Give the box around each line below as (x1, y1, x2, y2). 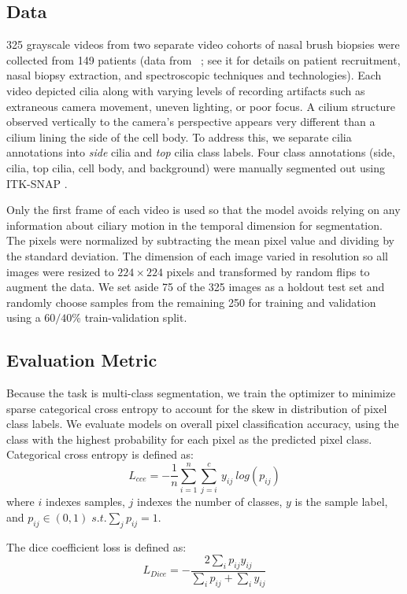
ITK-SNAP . (6, 175, 68, 191)
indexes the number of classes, (137, 493, 283, 510)
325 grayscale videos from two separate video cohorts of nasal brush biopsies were (6, 36, 400, 53)
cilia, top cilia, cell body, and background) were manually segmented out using (6, 159, 385, 175)
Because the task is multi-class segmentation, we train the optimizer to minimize (6, 385, 396, 401)
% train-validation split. (72, 309, 187, 326)
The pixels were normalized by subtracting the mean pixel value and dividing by (6, 232, 395, 249)
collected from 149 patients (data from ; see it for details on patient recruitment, (6, 51, 401, 68)
